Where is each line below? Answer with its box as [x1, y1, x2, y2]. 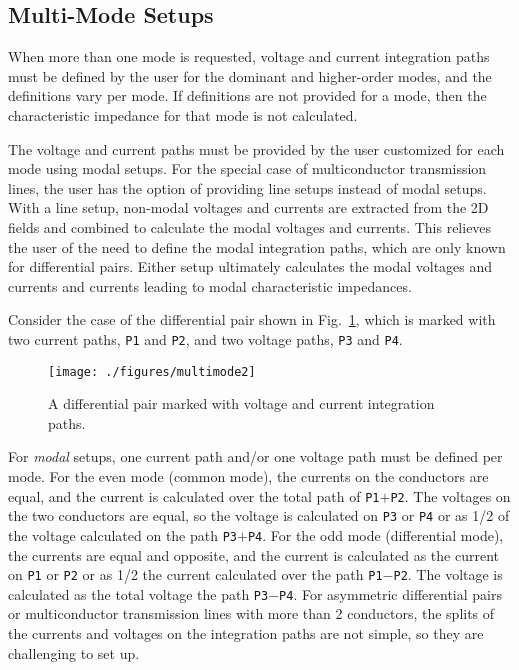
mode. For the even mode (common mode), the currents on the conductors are [8, 466, 489, 487]
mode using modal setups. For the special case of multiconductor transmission [8, 158, 487, 179]
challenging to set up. [8, 642, 140, 663]
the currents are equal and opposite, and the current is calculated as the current [8, 544, 499, 565]
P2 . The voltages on [390, 485, 511, 506]
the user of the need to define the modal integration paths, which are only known [8, 236, 506, 257]
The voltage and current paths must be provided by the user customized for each [8, 138, 505, 159]
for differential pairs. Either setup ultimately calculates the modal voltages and [8, 256, 493, 277]
